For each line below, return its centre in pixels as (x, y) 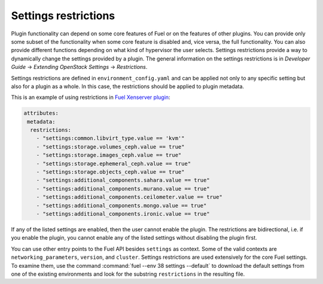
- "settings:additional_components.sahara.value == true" (123, 180)
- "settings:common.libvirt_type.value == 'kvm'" (110, 138)
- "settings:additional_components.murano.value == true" (123, 188)
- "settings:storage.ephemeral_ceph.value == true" (114, 164)
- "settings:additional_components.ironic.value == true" (123, 214)
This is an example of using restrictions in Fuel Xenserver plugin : (91, 97)
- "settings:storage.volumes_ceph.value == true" (110, 146)
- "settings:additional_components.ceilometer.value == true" (129, 197)
